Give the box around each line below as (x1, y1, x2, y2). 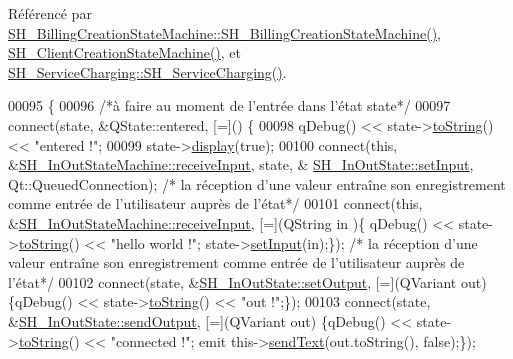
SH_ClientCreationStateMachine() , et (8, 42, 242, 63)
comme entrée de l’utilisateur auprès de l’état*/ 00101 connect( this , (8, 193, 423, 214)
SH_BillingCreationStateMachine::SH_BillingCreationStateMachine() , (8, 22, 442, 43)
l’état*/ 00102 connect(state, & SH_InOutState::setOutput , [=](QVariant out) (8, 271, 487, 292)
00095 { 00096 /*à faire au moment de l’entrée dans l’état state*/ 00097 (8, 95, 451, 116)
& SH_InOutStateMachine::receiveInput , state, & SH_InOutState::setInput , (8, 154, 474, 175)
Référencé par (8, 3, 92, 23)
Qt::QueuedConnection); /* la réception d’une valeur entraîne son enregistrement (8, 173, 506, 194)
